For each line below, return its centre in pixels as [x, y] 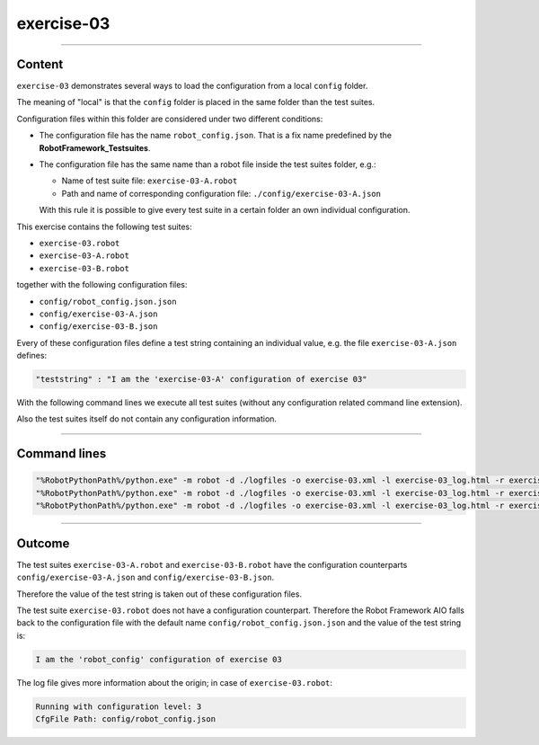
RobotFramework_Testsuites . [95, 147]
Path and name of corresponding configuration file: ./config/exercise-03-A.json [221, 193]
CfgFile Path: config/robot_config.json [125, 719]
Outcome [43, 543]
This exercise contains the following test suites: [104, 226]
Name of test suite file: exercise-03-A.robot [150, 181]
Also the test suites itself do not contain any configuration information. [147, 419]
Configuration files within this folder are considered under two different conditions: [170, 119]
